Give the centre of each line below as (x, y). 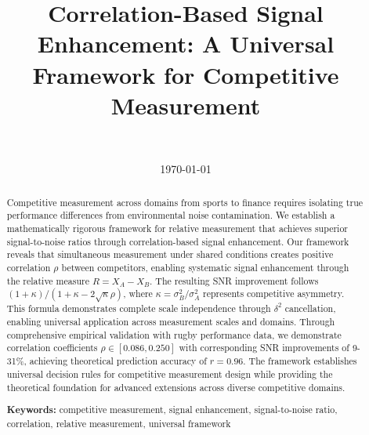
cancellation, (310, 308)
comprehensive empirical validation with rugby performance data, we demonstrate (174, 334)
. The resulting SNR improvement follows (234, 280)
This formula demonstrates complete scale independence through (139, 308)
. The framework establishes (300, 361)
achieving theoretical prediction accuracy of (118, 361)
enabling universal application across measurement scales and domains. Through (171, 321)
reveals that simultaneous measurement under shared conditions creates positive (170, 254)
